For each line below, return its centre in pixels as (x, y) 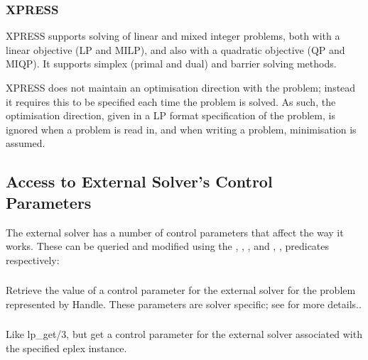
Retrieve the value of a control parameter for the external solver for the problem (181, 290)
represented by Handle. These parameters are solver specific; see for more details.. (184, 304)
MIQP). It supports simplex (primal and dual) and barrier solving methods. (171, 64)
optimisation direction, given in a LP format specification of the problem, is (171, 115)
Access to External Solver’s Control (139, 181)
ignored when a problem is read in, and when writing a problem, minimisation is (181, 129)
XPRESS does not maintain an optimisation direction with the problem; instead (181, 87)
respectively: (33, 260)
